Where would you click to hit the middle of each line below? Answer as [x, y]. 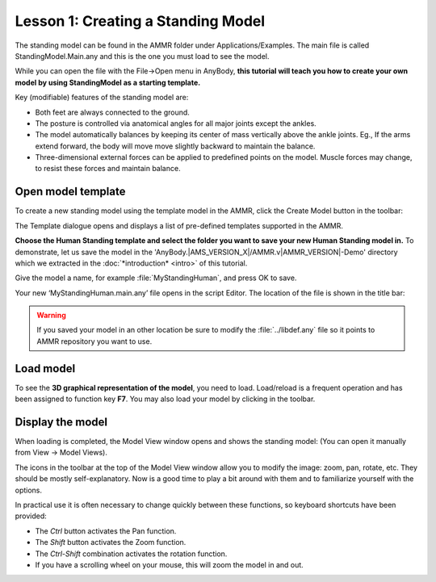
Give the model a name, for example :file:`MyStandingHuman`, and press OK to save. [156, 278]
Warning [51, 316]
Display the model [61, 422]
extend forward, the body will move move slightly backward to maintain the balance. [175, 146]
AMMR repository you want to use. [94, 341]
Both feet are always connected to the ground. [112, 112]
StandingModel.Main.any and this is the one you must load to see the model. [142, 56]
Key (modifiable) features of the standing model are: [102, 98]
